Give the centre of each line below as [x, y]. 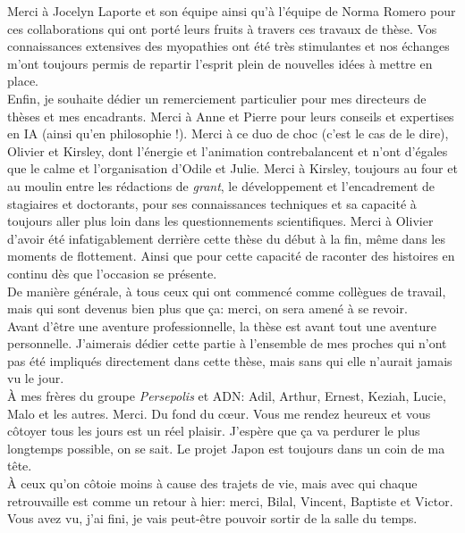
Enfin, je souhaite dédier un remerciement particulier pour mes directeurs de [217, 98]
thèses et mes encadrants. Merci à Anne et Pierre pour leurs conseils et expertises [231, 116]
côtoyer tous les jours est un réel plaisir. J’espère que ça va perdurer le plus [214, 431]
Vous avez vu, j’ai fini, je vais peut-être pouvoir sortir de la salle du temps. [212, 518]
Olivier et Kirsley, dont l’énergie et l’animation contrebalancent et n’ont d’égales [228, 150]
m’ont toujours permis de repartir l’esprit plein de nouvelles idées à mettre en [220, 63]
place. [23, 81]
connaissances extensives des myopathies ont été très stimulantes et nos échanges [228, 46]
